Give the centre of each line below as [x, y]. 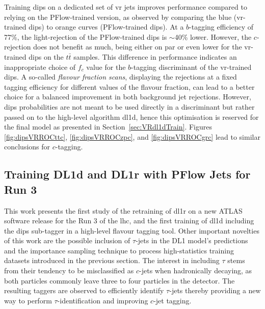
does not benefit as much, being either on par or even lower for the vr [142, 47]
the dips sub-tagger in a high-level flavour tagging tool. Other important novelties [132, 230]
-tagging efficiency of [221, 27]
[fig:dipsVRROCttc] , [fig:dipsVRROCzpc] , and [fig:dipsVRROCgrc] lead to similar [132, 136]
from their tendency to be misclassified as [69, 271]
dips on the [46, 56]
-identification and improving [103, 300]
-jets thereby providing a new [215, 290]
